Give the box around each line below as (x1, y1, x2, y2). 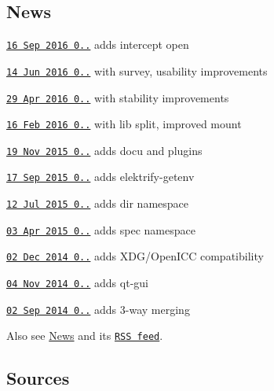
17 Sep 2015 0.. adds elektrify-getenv (6, 168, 195, 185)
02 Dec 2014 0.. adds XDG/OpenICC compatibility (6, 248, 264, 264)
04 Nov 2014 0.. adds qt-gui (6, 275, 148, 291)
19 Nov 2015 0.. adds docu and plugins (6, 142, 203, 158)
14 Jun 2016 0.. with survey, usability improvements (6, 62, 268, 79)
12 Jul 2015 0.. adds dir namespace (6, 195, 189, 212)
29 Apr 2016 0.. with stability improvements (6, 89, 229, 105)
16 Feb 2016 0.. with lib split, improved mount (6, 116, 242, 132)
